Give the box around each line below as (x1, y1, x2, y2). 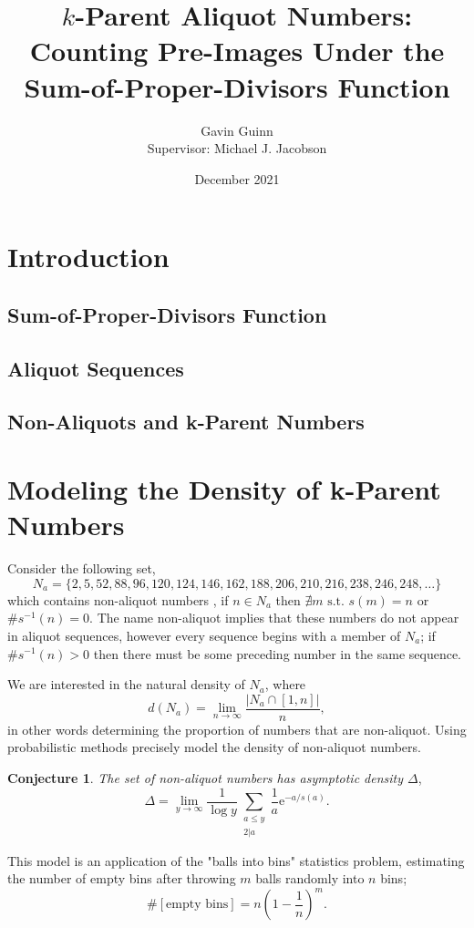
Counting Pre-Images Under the (29, 32, 445, 69)
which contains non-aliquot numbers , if (7, 590, 229, 609)
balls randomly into (255, 869, 365, 888)
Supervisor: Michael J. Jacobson (147, 139, 327, 158)
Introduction (7, 238, 170, 275)
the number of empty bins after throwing (7, 869, 236, 888)
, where (264, 675, 306, 694)
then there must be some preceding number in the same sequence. (93, 644, 462, 663)
